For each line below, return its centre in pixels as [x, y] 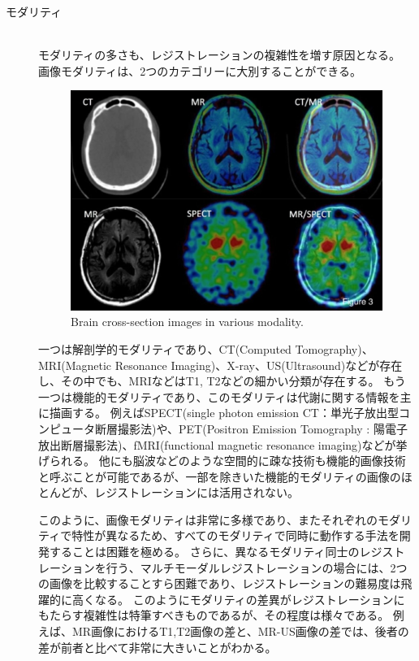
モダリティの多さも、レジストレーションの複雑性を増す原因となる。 [220, 55]
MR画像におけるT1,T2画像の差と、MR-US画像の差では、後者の [240, 631]
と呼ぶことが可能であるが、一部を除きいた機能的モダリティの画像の [220, 476]
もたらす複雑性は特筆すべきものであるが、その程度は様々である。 [214, 615]
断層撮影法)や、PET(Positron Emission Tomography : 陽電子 [251, 428]
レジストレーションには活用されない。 [197, 492]
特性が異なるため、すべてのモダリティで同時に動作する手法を [235, 535]
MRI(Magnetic [75, 365]
